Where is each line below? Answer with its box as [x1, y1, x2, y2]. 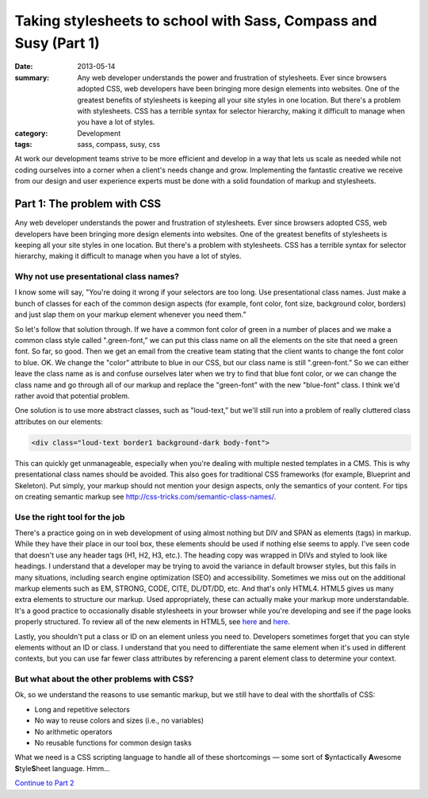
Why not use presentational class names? [14, 271, 180, 282]
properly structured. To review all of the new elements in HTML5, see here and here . [14, 617, 291, 626]
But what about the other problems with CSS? [14, 673, 194, 684]
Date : [14, 62, 33, 71]
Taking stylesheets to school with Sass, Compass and [14, 12, 377, 29]
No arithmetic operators [34, 727, 113, 736]
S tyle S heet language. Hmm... [14, 763, 110, 773]
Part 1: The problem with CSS [14, 197, 162, 210]
